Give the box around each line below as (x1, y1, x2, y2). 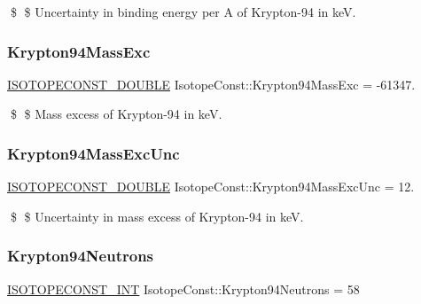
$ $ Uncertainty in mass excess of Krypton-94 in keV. (10, 207, 304, 225)
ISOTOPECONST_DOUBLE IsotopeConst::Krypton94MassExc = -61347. (7, 74, 416, 93)
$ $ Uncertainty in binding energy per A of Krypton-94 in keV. (10, 3, 356, 20)
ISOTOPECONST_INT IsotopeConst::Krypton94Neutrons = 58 (7, 279, 360, 298)
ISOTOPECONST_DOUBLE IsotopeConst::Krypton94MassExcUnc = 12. (7, 177, 415, 196)
